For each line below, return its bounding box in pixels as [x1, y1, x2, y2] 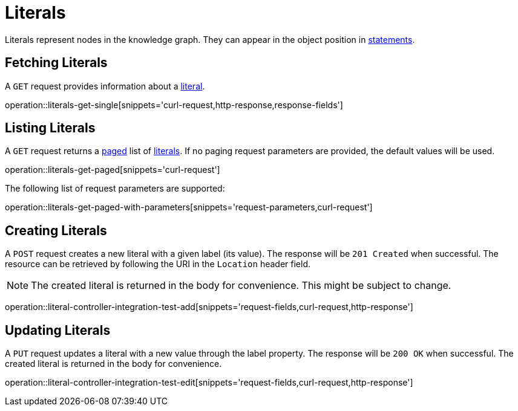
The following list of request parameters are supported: [5, 183, 225, 194]
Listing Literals [5, 120, 96, 136]
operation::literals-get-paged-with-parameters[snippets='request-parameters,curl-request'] [5, 202, 373, 213]
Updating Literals [5, 322, 111, 338]
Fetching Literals [5, 55, 108, 71]
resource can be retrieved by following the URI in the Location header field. [5, 259, 310, 270]
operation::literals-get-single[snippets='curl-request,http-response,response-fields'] [5, 99, 343, 110]
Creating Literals [5, 222, 107, 238]
